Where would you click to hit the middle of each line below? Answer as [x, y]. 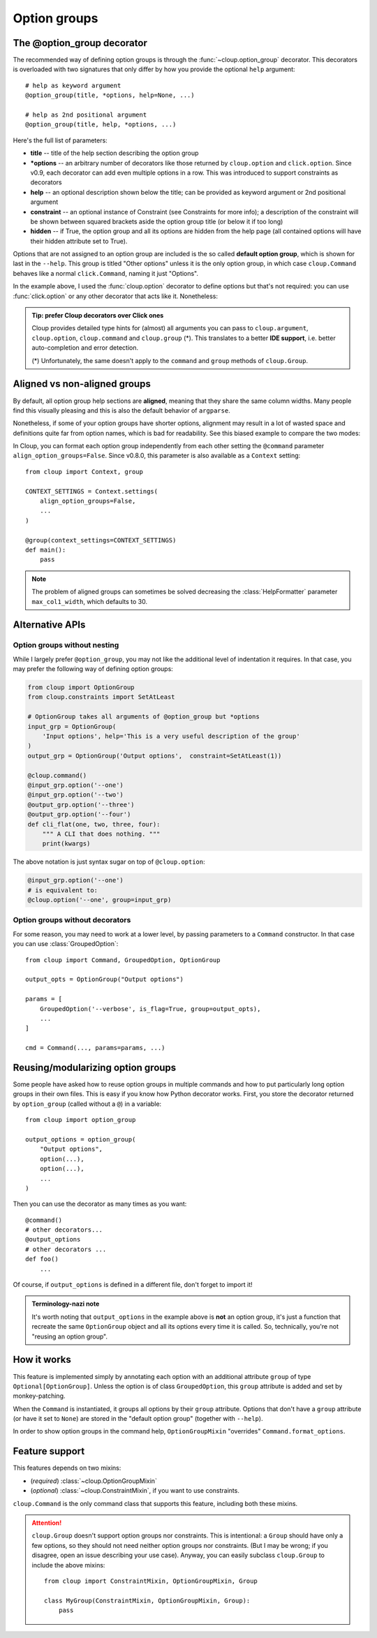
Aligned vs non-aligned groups [82, 384]
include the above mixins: [68, 1565]
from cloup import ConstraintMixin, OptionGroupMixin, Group [151, 1581]
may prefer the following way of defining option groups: [93, 669]
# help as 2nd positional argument [86, 115]
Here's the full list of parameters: [60, 140]
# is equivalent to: [62, 890]
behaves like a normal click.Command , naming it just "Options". [106, 273]
